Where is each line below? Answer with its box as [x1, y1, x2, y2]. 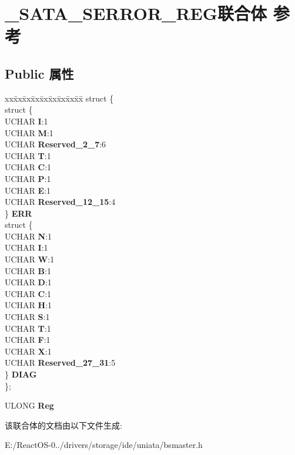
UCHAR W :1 [5, 253, 55, 265]
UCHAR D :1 [5, 276, 52, 288]
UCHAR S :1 [5, 311, 50, 323]
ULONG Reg [5, 399, 54, 412]
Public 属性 [5, 64, 74, 82]
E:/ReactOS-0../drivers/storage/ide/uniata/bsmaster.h [5, 439, 203, 451]
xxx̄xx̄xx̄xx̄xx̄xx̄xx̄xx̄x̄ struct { [5, 92, 114, 104]
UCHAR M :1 [5, 126, 53, 139]
